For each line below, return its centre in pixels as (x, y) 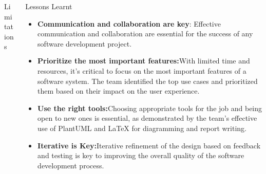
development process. (71, 165)
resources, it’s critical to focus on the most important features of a (142, 70)
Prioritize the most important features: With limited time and (144, 61)
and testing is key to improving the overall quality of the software (141, 155)
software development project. (85, 43)
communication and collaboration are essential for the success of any (145, 34)
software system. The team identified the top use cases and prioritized (148, 81)
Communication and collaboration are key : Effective (129, 23)
